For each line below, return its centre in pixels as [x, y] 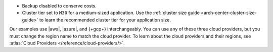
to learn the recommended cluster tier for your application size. [105, 19]
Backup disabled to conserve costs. [59, 6]
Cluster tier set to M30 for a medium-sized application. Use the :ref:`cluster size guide [111, 13]
